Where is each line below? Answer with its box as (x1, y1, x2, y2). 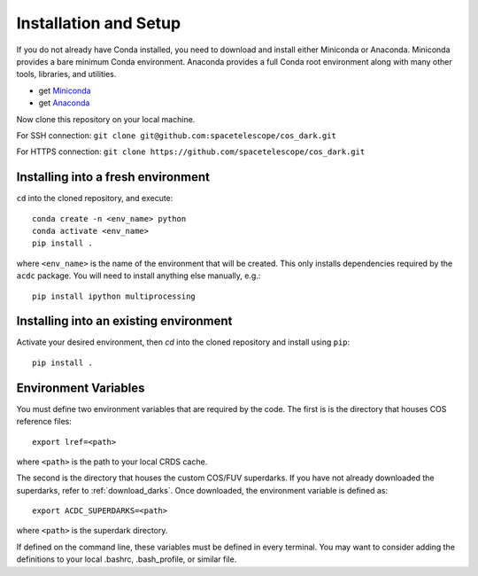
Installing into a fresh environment (16, 169, 211, 185)
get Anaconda (38, 97, 90, 108)
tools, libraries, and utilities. (16, 69, 117, 80)
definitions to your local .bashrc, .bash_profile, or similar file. (16, 554, 237, 564)
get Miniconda (38, 85, 92, 96)
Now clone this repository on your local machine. (16, 113, 196, 124)
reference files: (16, 416, 73, 427)
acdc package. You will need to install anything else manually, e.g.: (16, 270, 261, 281)
